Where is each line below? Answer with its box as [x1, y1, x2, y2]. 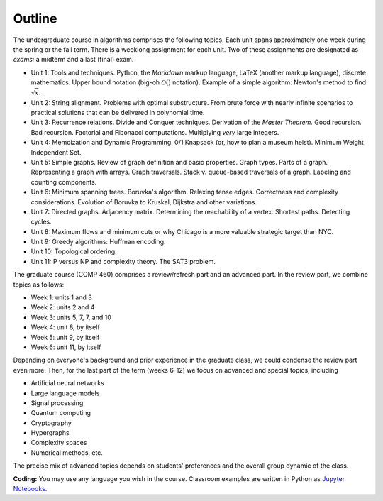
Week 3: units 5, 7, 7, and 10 [30, 313, 111, 321]
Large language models [30, 389, 100, 397]
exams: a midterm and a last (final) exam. [13, 55, 134, 64]
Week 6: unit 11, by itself [30, 343, 101, 351]
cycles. [30, 217, 52, 226]
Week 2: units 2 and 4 [30, 303, 95, 312]
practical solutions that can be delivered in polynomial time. [30, 108, 205, 116]
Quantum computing [30, 409, 91, 417]
